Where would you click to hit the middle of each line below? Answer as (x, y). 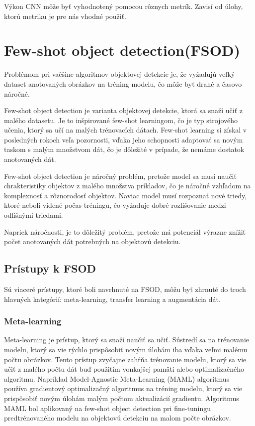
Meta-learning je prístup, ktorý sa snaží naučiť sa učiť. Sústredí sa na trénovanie (127, 340)
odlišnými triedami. (34, 215)
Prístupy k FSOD (50, 268)
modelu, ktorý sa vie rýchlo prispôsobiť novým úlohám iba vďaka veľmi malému (126, 350)
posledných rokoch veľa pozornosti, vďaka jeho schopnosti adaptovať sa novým (124, 139)
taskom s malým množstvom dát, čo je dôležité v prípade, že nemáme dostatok (124, 149)
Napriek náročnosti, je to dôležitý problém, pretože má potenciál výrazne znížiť (125, 231)
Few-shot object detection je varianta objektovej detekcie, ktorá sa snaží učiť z (123, 110)
